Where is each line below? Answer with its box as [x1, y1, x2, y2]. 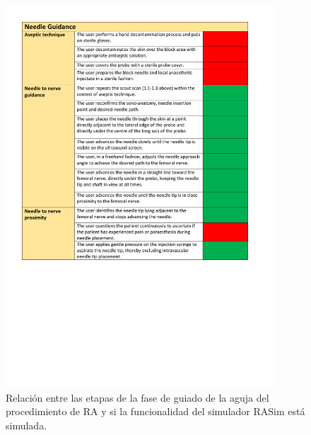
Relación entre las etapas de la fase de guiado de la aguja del [6, 390, 269, 405]
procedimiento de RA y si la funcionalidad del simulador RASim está [6, 404, 305, 419]
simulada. [6, 417, 47, 432]
